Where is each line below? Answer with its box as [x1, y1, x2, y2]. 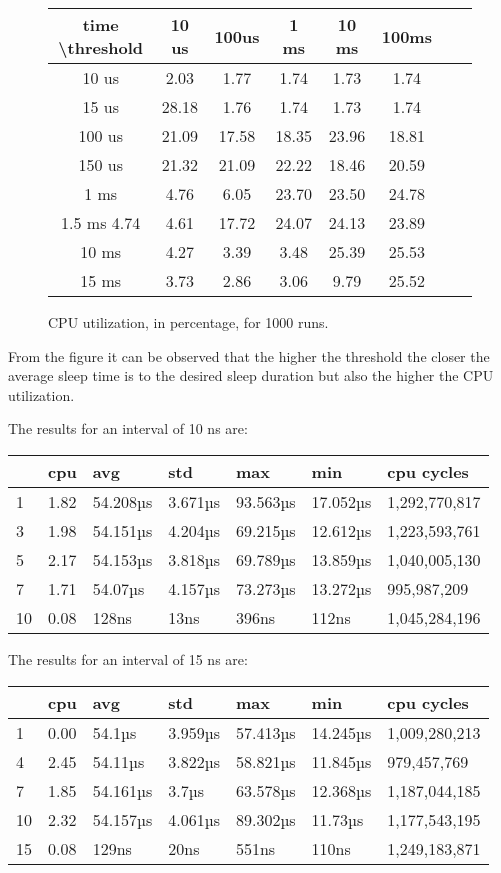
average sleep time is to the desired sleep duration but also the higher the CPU [8, 365, 494, 386]
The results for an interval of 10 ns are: [8, 418, 248, 439]
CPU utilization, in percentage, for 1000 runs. [48, 312, 329, 332]
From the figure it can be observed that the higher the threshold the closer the [8, 345, 490, 366]
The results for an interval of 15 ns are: [8, 648, 248, 669]
